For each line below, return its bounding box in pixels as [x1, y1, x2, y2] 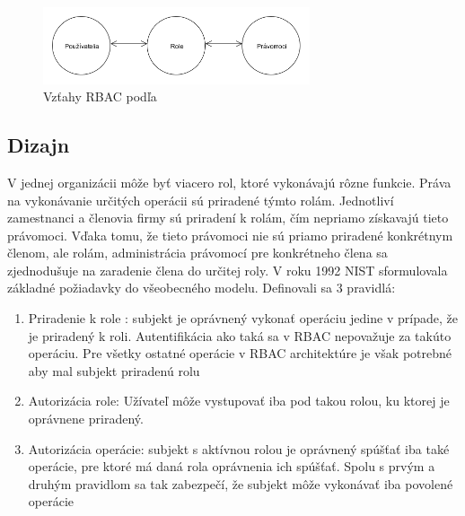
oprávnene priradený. [28, 409, 144, 428]
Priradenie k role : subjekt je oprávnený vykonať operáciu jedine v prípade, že [28, 309, 458, 328]
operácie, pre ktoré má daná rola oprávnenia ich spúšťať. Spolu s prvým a [28, 457, 435, 476]
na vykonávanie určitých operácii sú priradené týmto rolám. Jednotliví [7, 190, 394, 209]
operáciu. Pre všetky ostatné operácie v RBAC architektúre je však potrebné [28, 344, 452, 363]
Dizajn [7, 131, 70, 159]
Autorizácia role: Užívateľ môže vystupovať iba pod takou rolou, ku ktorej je [28, 391, 450, 410]
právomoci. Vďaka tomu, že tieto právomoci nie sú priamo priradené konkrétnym [7, 225, 453, 244]
